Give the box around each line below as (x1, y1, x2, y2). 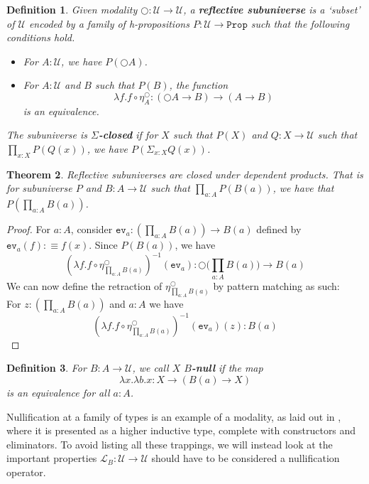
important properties (6, 451, 97, 466)
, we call (132, 360, 169, 375)
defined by (256, 222, 302, 237)
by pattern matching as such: (213, 278, 340, 293)
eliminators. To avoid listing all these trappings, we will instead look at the (6, 436, 333, 451)
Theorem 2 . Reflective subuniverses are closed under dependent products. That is (6, 166, 363, 181)
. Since (89, 237, 118, 252)
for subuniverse (6, 181, 72, 195)
